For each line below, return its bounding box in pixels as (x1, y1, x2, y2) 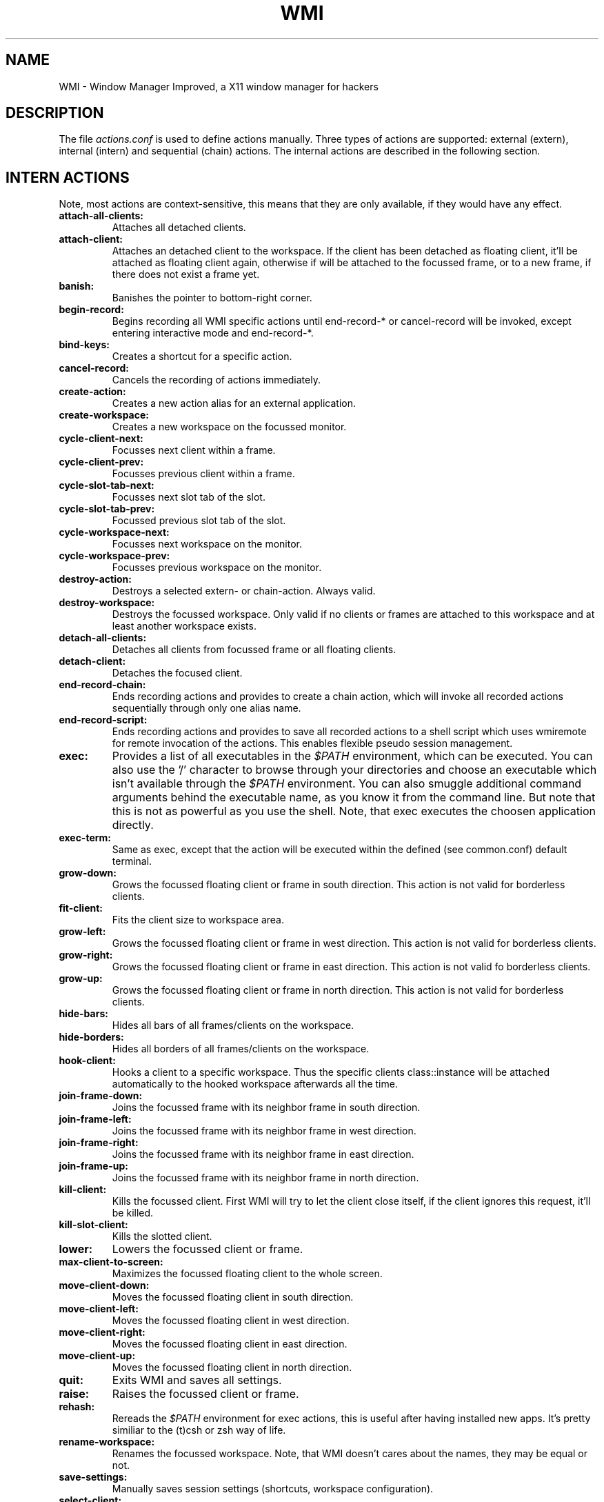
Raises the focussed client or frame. (112, 1387, 299, 1401)
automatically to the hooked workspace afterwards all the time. (112, 1078, 398, 1090)
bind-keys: (59, 339, 110, 351)
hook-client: (59, 1054, 116, 1067)
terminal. (112, 855, 152, 868)
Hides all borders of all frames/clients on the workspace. (112, 1043, 370, 1055)
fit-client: (59, 902, 103, 914)
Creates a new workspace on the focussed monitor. (112, 421, 347, 433)
